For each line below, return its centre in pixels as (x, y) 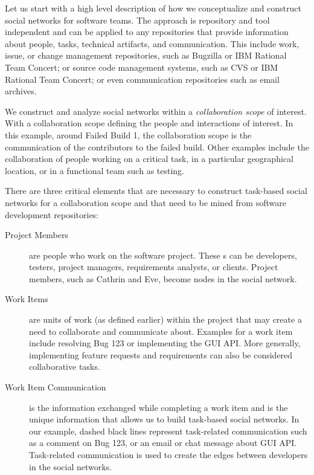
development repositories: (52, 214)
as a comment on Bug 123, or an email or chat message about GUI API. (163, 443)
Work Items (27, 299)
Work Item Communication (56, 387)
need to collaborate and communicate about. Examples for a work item (161, 331)
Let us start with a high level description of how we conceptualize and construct (153, 8)
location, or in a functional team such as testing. (95, 170)
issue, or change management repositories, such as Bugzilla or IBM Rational (146, 55)
